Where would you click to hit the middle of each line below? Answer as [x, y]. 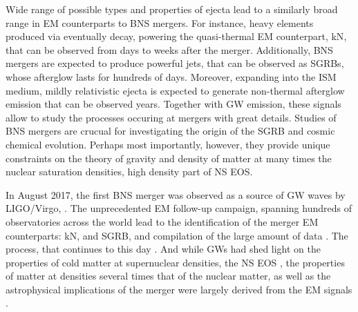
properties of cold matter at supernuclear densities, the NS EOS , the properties [175, 262]
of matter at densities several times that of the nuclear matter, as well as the [168, 276]
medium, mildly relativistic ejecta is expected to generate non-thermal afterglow [175, 90]
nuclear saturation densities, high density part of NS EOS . [129, 172]
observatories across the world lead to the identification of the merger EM [162, 221]
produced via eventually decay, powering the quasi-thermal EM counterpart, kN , [176, 36]
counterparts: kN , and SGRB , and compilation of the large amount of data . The [177, 235]
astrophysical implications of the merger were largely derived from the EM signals [179, 289]
